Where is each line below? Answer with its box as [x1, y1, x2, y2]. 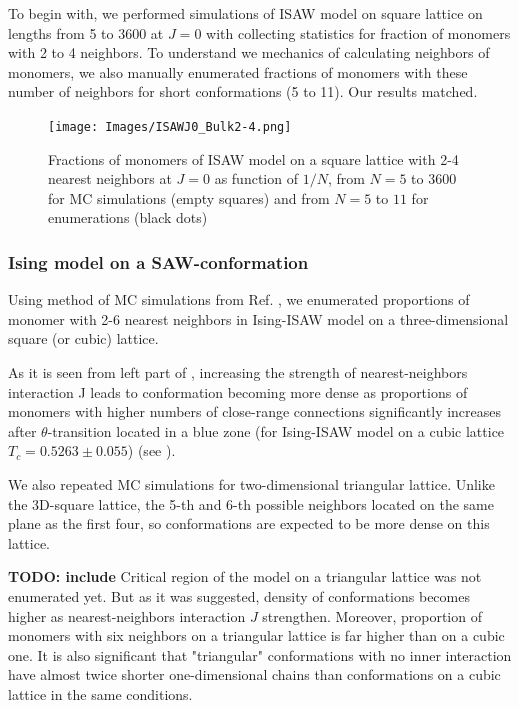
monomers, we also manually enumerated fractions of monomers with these [8, 61, 468, 82]
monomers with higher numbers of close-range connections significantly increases [8, 401, 502, 422]
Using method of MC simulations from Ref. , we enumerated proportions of [8, 289, 470, 310]
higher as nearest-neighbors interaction [8, 605, 246, 626]
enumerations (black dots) [48, 207, 208, 228]
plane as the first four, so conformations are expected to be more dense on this [8, 513, 490, 534]
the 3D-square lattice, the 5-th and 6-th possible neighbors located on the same [8, 493, 494, 514]
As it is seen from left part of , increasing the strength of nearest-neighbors [8, 362, 468, 382]
